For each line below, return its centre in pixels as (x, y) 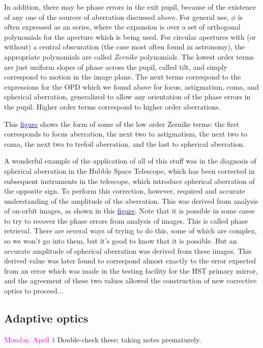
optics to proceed (31, 291)
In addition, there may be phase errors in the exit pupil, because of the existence (130, 7)
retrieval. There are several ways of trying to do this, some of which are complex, (130, 231)
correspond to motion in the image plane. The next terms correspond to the (123, 77)
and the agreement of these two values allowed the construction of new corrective (130, 280)
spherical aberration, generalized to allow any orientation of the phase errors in (127, 97)
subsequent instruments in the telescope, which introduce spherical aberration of (129, 181)
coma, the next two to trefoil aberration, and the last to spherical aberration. (125, 143)
